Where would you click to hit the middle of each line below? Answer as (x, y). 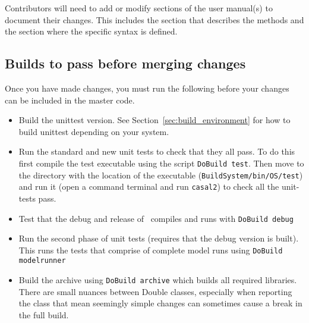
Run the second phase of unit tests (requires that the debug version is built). (159, 238)
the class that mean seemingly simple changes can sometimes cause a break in (160, 303)
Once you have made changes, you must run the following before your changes (147, 88)
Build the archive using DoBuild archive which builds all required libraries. (158, 280)
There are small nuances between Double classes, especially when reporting (155, 291)
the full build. (44, 314)
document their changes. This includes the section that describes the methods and (154, 19)
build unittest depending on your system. (94, 131)
